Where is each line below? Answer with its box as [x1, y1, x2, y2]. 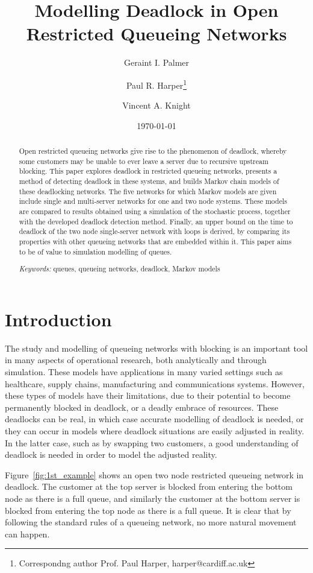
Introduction [5, 306, 112, 331]
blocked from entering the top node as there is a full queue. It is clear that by [5, 504, 291, 516]
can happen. [5, 527, 50, 540]
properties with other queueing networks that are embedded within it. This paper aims [19, 236, 292, 247]
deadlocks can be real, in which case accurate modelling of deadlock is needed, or [5, 413, 304, 425]
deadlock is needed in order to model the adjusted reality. [5, 448, 217, 461]
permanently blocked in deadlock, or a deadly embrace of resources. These [5, 400, 279, 413]
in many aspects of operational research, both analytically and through [5, 353, 267, 366]
